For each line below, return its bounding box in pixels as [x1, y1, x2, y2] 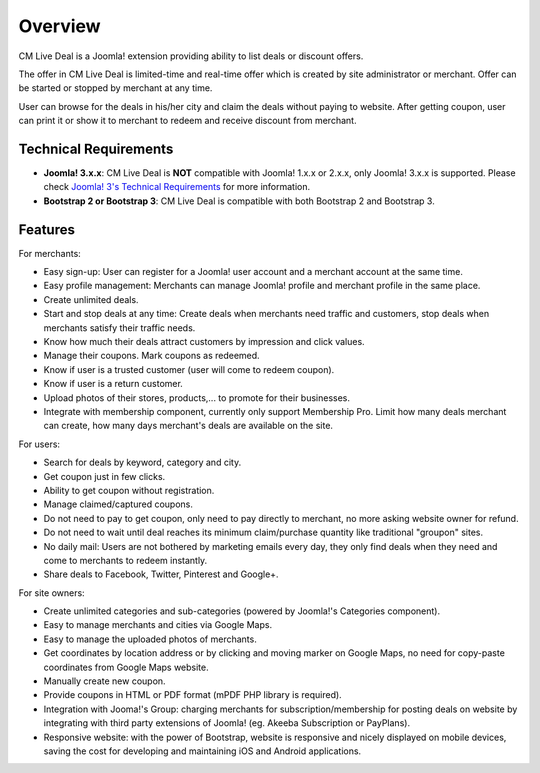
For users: [18, 438, 60, 450]
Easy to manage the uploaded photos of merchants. [43, 633, 257, 645]
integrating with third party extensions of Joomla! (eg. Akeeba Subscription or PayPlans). [43, 717, 410, 729]
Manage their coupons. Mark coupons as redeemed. [43, 350, 260, 362]
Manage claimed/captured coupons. [43, 498, 194, 510]
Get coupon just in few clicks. [43, 470, 166, 482]
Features [18, 221, 75, 238]
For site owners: [18, 586, 85, 599]
